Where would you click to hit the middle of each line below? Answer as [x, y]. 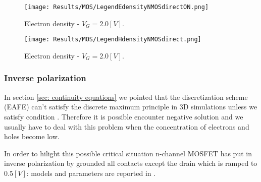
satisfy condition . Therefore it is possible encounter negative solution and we [124, 116]
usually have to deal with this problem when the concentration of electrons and [127, 126]
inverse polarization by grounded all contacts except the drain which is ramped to [131, 163]
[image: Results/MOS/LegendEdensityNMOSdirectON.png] [117, 7]
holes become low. [32, 136]
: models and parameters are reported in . [91, 173]
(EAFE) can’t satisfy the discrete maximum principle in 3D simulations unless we [131, 107]
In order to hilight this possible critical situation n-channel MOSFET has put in [128, 153]
